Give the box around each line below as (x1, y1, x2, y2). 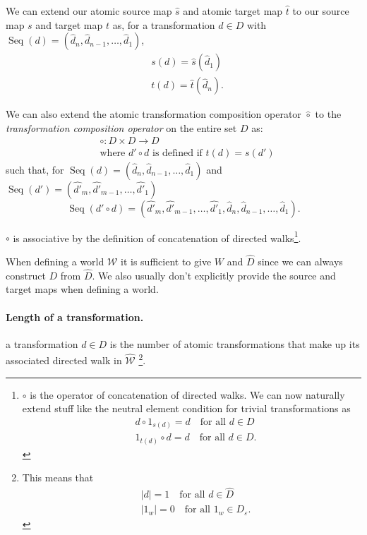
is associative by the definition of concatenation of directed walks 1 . (13, 228, 301, 245)
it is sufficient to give (121, 253, 212, 268)
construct (6, 267, 46, 282)
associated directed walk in (6, 353, 122, 368)
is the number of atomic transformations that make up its (109, 336, 360, 351)
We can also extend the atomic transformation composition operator (6, 107, 301, 121)
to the (315, 107, 342, 121)
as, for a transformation (112, 17, 215, 32)
